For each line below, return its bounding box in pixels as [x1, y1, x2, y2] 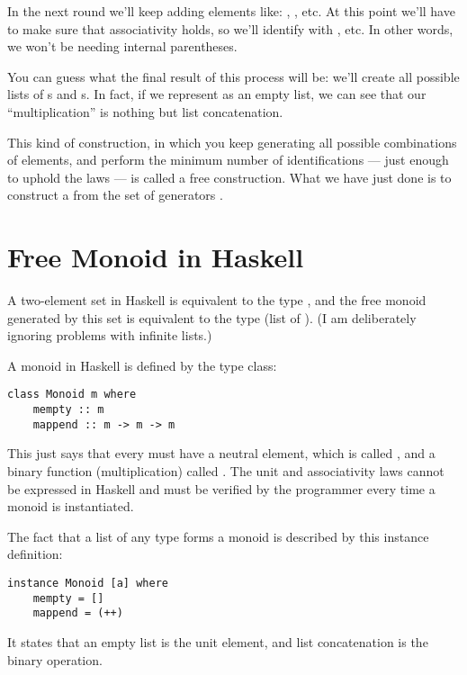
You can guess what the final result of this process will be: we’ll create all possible [7, 67, 460, 85]
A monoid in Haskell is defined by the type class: [7, 355, 277, 374]
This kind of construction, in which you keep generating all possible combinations [7, 132, 457, 151]
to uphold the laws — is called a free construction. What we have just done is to [7, 167, 452, 186]
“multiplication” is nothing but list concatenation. [7, 102, 283, 121]
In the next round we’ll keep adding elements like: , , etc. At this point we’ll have [7, 2, 455, 20]
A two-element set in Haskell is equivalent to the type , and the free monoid [7, 291, 427, 310]
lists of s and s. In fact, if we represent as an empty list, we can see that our [7, 85, 427, 103]
